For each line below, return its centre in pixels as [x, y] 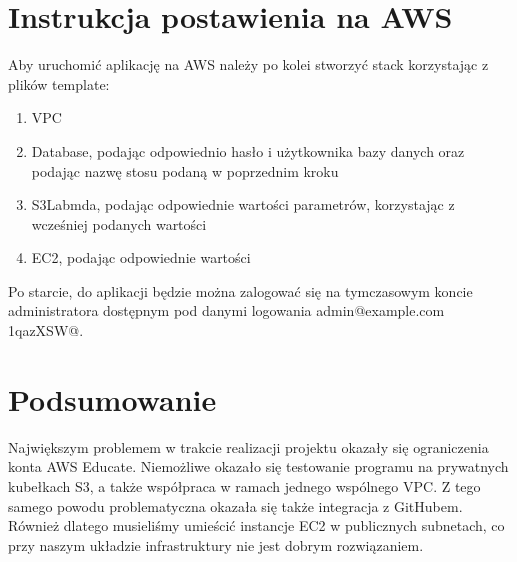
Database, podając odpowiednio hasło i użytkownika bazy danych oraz [248, 150]
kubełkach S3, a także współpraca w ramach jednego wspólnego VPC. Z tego [244, 485]
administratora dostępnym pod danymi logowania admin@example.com [226, 310]
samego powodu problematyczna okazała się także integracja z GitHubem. [235, 505]
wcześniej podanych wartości [119, 223]
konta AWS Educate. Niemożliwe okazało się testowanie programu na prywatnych [258, 466]
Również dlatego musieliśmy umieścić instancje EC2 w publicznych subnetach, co [256, 525]
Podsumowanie [112, 398]
